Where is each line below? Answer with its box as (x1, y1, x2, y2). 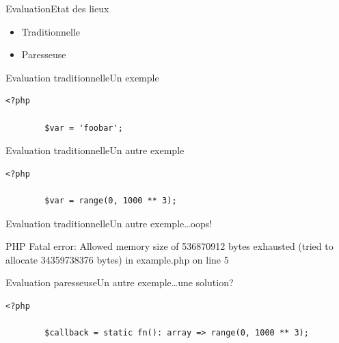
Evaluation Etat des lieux (5, 1, 109, 15)
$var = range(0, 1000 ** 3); (44, 195, 177, 205)
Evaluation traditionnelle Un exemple (5, 70, 159, 84)
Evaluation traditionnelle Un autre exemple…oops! (5, 216, 213, 230)
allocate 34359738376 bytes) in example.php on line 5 (5, 252, 229, 266)
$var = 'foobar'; (44, 123, 123, 133)
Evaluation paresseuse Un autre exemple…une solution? (5, 275, 234, 290)
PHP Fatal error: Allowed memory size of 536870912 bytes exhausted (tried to (5, 239, 334, 253)
